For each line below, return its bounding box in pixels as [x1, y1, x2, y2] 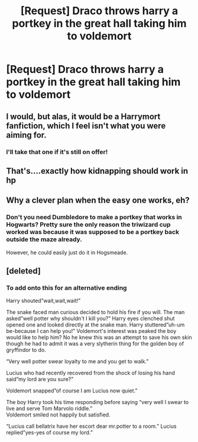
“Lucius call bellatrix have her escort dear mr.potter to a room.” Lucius [6, 422, 177, 430]
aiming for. [6, 130, 47, 140]
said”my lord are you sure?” [6, 376, 74, 383]
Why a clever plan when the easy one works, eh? [6, 196, 190, 206]
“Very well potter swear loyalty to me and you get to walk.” [6, 358, 149, 365]
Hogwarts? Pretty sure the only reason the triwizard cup [6, 220, 171, 229]
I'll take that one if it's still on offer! [6, 148, 108, 156]
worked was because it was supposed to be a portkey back [6, 228, 179, 236]
